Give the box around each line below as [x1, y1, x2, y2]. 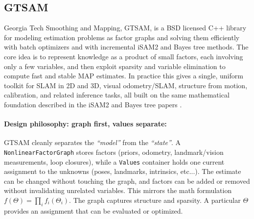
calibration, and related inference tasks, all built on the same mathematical [4, 90, 230, 100]
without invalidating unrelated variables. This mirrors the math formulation [4, 185, 232, 195]
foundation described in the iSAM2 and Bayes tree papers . [4, 99, 182, 109]
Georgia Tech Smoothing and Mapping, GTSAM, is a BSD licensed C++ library [4, 23, 247, 33]
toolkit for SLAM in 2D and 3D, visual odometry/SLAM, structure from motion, [4, 80, 248, 90]
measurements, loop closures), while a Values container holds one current [4, 156, 225, 167]
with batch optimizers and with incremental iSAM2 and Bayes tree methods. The [4, 42, 249, 52]
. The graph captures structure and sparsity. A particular [69, 195, 241, 205]
